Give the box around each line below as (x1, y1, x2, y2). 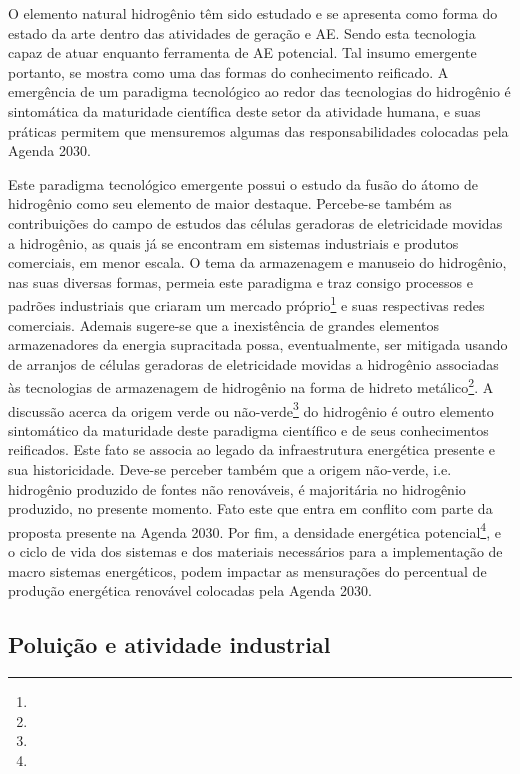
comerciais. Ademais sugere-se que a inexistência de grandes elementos (8, 314, 440, 335)
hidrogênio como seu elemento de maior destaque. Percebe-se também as (8, 193, 452, 214)
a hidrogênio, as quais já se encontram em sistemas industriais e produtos (8, 232, 459, 253)
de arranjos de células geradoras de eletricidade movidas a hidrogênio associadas (8, 353, 499, 374)
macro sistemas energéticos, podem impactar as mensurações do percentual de (8, 560, 487, 581)
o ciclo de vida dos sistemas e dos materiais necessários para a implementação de (8, 541, 503, 562)
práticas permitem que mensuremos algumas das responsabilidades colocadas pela (8, 120, 509, 141)
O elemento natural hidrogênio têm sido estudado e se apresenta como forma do (8, 3, 498, 23)
